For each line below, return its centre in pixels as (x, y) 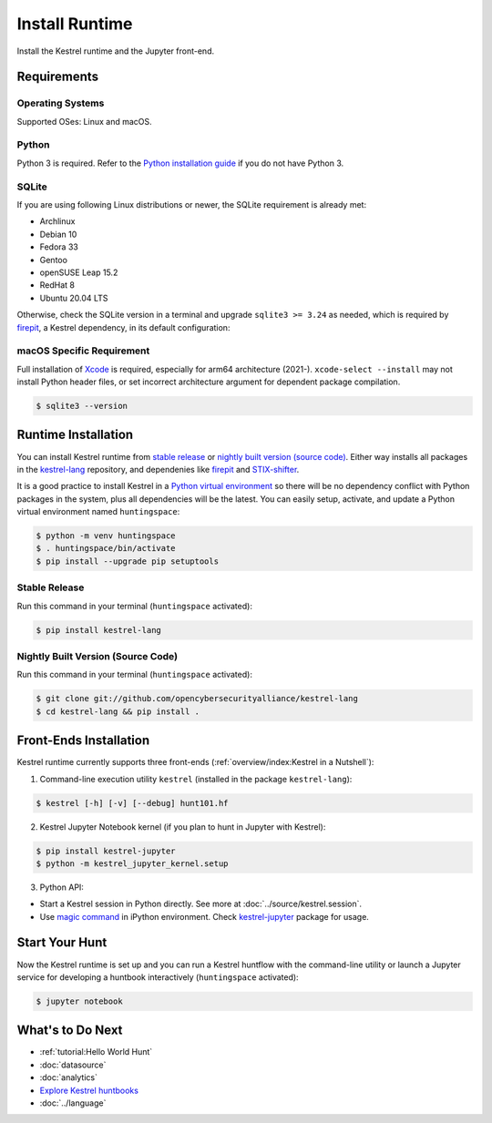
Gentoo (54, 260)
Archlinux (57, 221)
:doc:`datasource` (73, 1065)
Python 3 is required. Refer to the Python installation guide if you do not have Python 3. (180, 163)
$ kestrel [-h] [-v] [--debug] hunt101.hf (132, 803)
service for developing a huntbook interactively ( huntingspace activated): (158, 977)
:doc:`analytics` (68, 1077)
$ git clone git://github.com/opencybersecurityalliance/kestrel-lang (197, 699)
